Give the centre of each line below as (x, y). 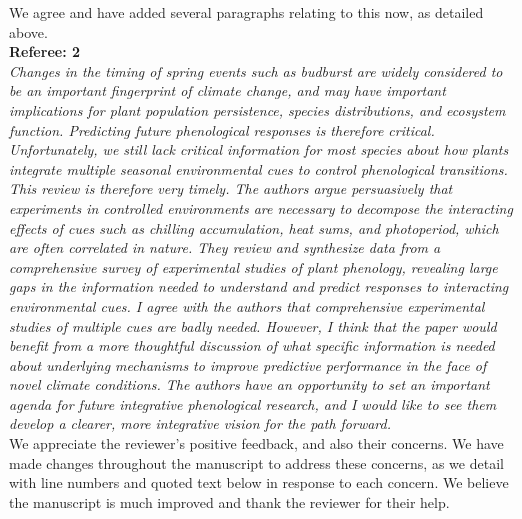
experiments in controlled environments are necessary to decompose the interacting (261, 207)
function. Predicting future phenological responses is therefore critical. (222, 129)
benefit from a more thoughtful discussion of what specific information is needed (252, 345)
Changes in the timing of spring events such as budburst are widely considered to (256, 70)
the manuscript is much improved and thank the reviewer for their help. (229, 501)
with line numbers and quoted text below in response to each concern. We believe (259, 482)
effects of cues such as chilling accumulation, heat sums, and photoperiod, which (254, 227)
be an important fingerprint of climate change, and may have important (227, 90)
